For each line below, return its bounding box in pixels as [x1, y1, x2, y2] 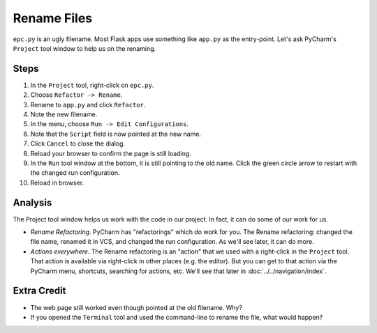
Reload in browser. [30, 178, 84, 187]
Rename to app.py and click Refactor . [30, 100, 146, 109]
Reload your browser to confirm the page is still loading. [30, 149, 192, 157]
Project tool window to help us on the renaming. [13, 44, 156, 52]
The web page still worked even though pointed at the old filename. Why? [30, 303, 242, 311]
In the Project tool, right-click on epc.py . [30, 81, 154, 89]
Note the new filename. [30, 110, 98, 118]
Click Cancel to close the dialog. [30, 139, 126, 148]
